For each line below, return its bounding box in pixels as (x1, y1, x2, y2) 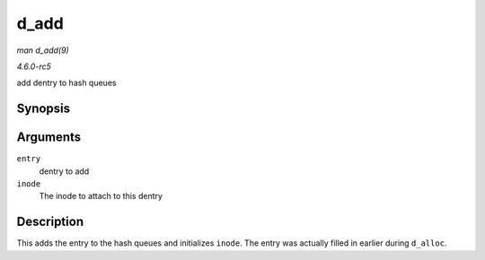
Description (16, 214, 84, 230)
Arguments (16, 130, 82, 145)
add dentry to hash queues (16, 77, 117, 89)
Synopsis (16, 101, 71, 117)
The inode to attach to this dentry (39, 191, 163, 202)
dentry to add (39, 166, 90, 177)
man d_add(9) (16, 45, 69, 56)
